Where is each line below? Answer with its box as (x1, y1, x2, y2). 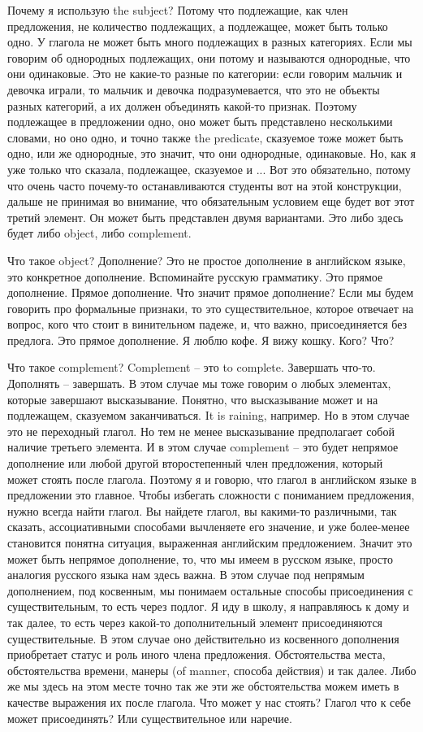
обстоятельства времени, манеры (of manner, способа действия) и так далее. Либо (7, 661, 417, 678)
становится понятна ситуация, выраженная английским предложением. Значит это (7, 534, 412, 551)
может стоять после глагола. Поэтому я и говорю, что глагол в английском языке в (7, 470, 417, 487)
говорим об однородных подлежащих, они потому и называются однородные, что (7, 49, 411, 66)
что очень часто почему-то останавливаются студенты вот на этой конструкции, (7, 176, 402, 194)
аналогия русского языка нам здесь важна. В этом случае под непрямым (7, 566, 365, 583)
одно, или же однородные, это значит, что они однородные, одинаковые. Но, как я (7, 145, 416, 162)
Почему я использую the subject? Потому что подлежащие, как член (7, 2, 348, 18)
